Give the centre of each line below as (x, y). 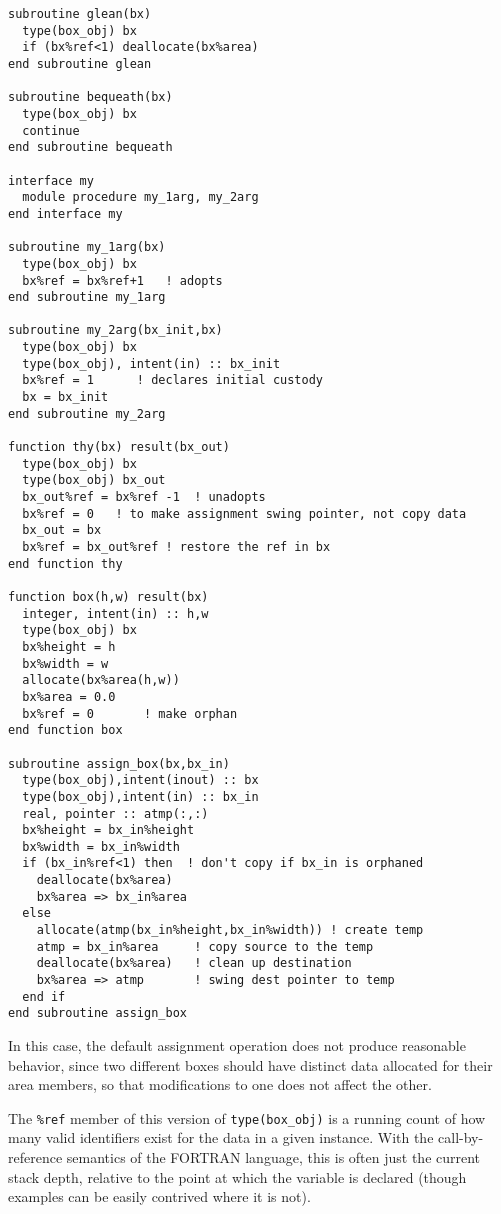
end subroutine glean (80, 63)
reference (35, 1157)
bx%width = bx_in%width (101, 846)
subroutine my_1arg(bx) (87, 247)
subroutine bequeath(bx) (90, 97)
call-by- (461, 1137)
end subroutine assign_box (97, 1013)
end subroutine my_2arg (87, 413)
